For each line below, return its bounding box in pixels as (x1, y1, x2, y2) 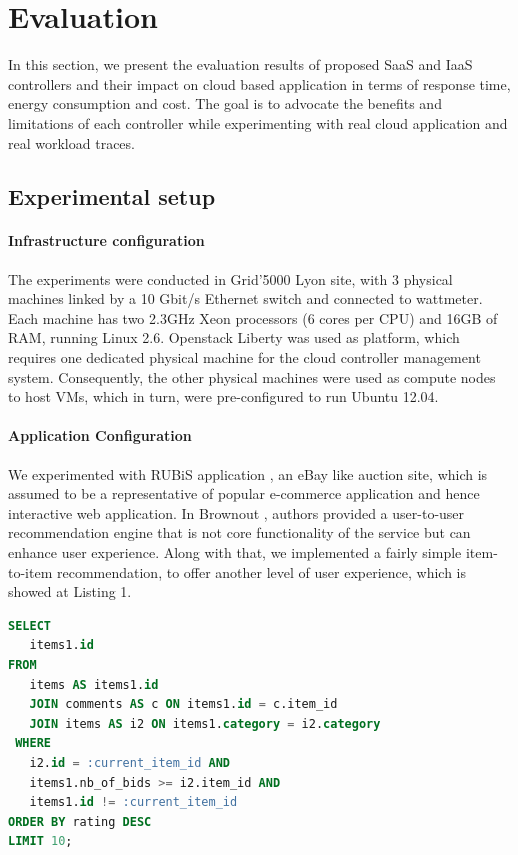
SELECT (8, 618, 51, 633)
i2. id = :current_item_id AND (29, 755, 230, 770)
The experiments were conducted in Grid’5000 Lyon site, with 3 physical (8, 268, 453, 289)
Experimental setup (8, 181, 216, 212)
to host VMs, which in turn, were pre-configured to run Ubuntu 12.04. (8, 386, 439, 407)
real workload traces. (8, 132, 135, 153)
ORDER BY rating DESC (8, 814, 152, 829)
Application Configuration (8, 425, 192, 446)
